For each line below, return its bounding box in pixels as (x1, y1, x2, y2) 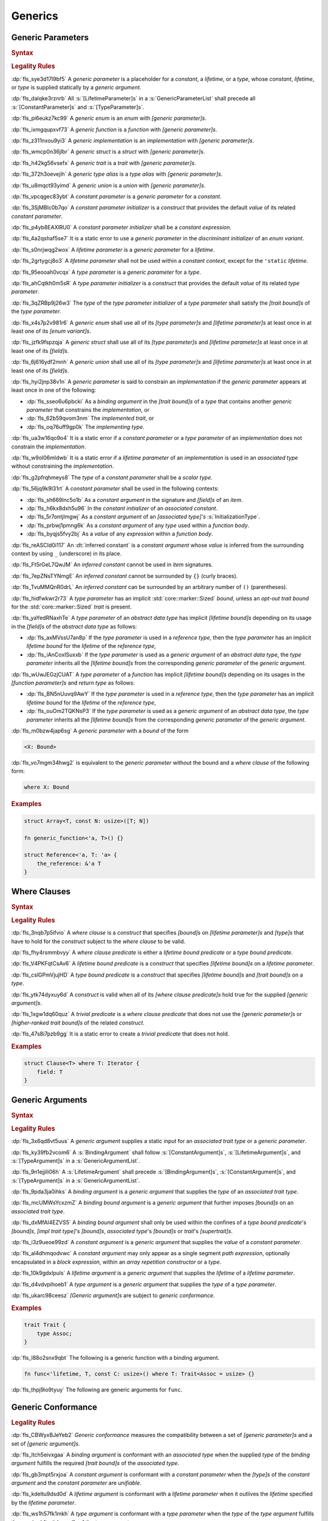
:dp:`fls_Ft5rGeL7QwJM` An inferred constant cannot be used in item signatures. (11, 561, 213, 568)
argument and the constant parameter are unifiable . (11, 1479, 142, 1487)
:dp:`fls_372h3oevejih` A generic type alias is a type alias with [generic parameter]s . (11, 170, 223, 178)
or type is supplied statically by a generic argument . (11, 83, 142, 91)
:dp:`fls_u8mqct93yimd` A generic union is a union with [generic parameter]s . (11, 181, 206, 189)
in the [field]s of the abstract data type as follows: (11, 622, 137, 630)
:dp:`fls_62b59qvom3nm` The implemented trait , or (26, 414, 154, 422)
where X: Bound (24, 784, 69, 791)
